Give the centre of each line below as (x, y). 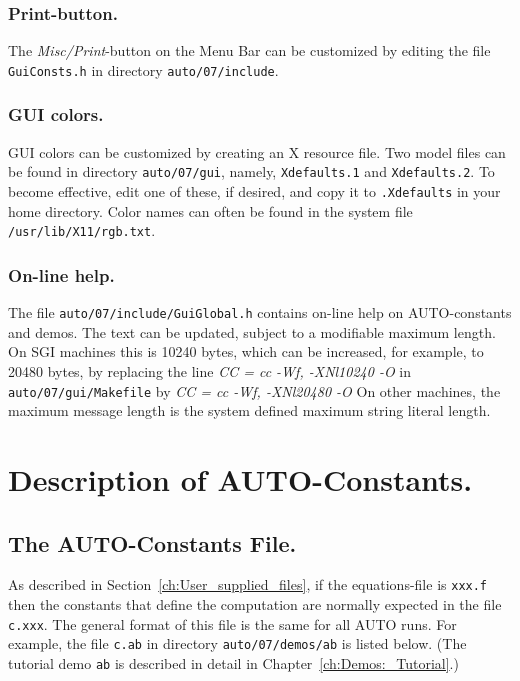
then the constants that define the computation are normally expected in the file (255, 603)
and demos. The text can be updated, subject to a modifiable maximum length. (252, 331)
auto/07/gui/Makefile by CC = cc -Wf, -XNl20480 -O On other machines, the (254, 390)
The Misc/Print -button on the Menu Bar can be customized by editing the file (249, 50)
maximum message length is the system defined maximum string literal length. (249, 410)
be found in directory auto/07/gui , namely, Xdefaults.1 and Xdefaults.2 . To (251, 171)
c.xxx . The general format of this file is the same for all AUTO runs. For (232, 623)
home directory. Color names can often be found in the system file (210, 210)
